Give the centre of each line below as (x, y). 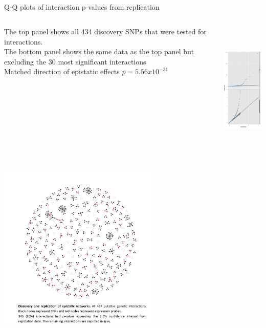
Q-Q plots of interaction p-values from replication (82, 7)
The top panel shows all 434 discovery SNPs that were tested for (105, 31)
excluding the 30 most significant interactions (75, 61)
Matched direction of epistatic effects (62, 71)
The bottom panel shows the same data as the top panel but (99, 51)
